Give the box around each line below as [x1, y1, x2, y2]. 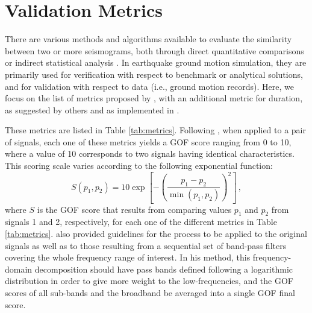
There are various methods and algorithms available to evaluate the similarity [5, 33, 292, 45]
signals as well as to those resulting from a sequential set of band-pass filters [5, 239, 287, 251]
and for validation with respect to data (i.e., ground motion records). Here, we [5, 80, 294, 92]
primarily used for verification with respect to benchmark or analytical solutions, [5, 68, 303, 80]
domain [5, 262, 33, 275]
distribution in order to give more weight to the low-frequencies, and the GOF [5, 274, 293, 287]
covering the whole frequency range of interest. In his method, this [5, 251, 251, 264]
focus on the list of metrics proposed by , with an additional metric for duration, [5, 92, 303, 104]
